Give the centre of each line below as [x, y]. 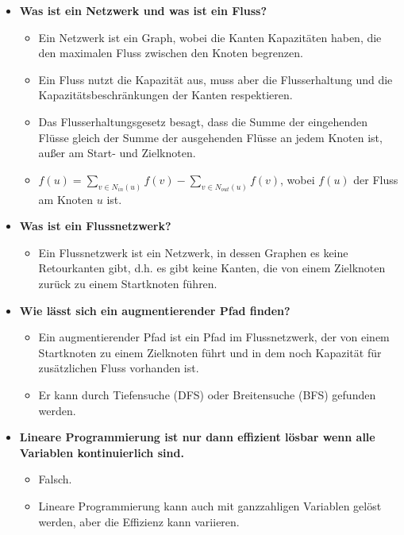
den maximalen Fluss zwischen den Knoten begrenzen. [171, 53]
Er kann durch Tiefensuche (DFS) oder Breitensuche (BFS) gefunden [207, 394]
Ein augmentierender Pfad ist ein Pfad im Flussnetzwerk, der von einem [214, 337]
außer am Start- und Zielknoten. [117, 153]
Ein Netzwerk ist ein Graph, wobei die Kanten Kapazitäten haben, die [210, 37]
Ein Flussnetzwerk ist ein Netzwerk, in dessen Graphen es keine [193, 252]
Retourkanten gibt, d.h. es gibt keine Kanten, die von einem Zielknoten [212, 268]
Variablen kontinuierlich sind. [102, 452]
